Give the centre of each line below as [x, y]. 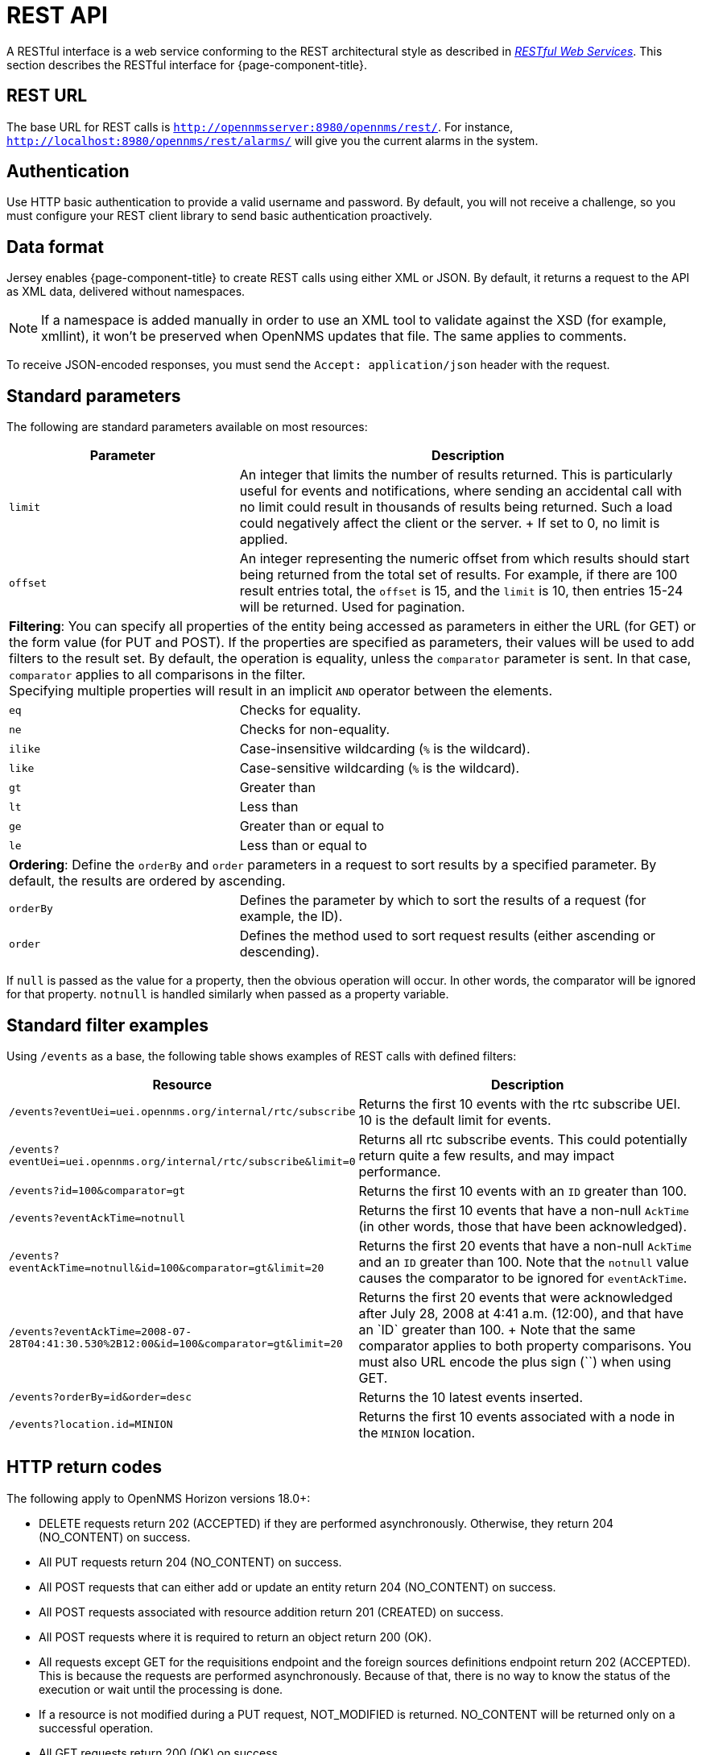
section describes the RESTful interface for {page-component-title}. [187, 64]
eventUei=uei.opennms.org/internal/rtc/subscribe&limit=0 [182, 1161]
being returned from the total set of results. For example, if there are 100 [458, 575]
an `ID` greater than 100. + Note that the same [497, 1329]
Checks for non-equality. [315, 730]
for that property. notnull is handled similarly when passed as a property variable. [228, 994]
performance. [400, 1171]
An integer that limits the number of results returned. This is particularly [456, 475]
